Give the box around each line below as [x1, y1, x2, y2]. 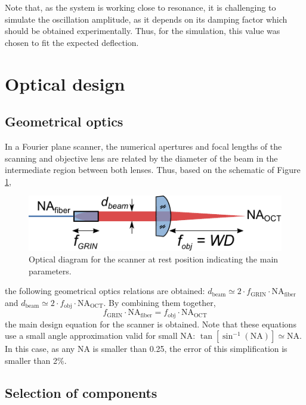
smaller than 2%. [5, 354, 67, 366]
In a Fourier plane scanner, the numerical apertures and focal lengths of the [5, 140, 282, 152]
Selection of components [5, 383, 157, 401]
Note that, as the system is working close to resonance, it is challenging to [5, 1, 276, 13]
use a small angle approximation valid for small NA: [5, 329, 196, 342]
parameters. [29, 264, 72, 277]
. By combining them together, [103, 296, 216, 308]
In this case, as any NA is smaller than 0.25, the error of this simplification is [5, 342, 288, 355]
